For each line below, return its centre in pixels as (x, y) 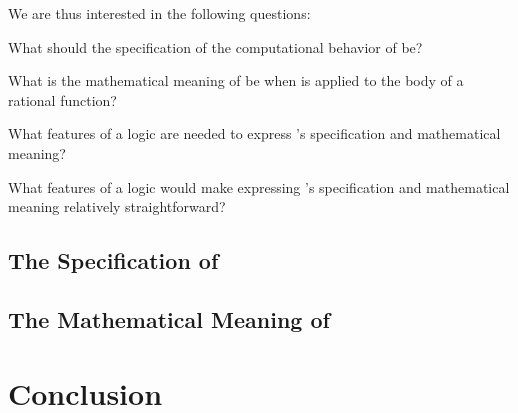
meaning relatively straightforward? (117, 206)
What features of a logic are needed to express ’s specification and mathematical (254, 133)
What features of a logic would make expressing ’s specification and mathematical (259, 186)
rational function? (62, 99)
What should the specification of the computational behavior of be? (215, 46)
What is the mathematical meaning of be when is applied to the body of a (236, 80)
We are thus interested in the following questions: (159, 13)
